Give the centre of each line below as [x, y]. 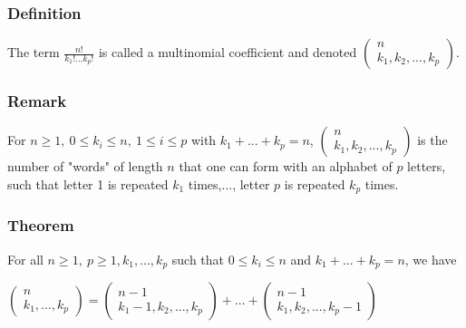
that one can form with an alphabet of [286, 166]
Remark [37, 101]
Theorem [41, 225]
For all [25, 259]
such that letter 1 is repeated [88, 184]
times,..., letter [229, 184]
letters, [427, 166]
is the [432, 140]
